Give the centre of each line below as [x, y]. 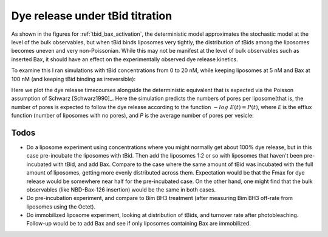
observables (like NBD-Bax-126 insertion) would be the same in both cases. [121, 189]
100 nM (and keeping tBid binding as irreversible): [73, 79]
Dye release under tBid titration [92, 16]
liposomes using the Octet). [61, 207]
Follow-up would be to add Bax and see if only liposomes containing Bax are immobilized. [139, 224]
